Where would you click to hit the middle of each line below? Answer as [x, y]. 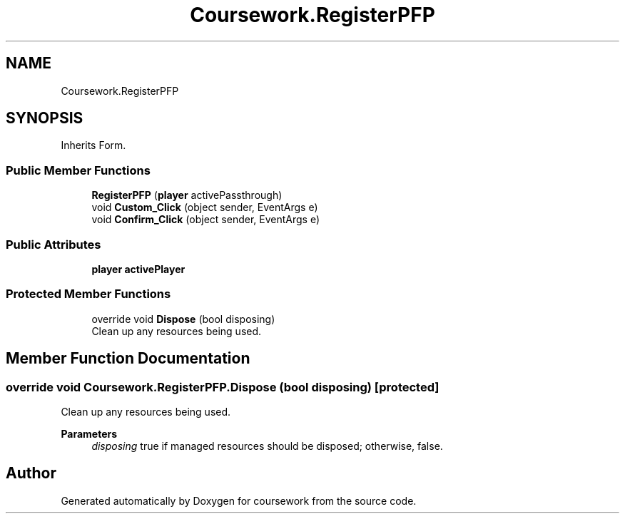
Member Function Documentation [128, 359]
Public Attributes [54, 244]
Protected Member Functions [88, 294]
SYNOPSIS [45, 118]
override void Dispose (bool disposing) [183, 319]
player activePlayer [138, 269]
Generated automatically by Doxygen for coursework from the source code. [239, 500]
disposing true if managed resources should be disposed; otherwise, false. [267, 446]
